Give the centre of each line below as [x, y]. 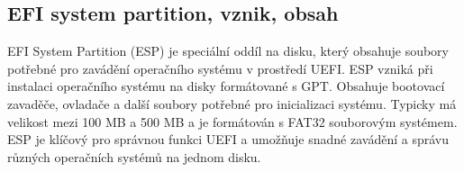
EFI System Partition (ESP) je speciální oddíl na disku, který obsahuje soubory [228, 51]
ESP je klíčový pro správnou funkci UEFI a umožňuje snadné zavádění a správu [228, 139]
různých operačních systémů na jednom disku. [134, 156]
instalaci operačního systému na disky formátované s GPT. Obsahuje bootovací [226, 86]
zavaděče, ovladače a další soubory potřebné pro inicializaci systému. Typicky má [232, 103]
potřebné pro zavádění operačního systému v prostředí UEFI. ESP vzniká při [220, 68]
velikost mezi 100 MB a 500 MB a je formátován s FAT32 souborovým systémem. [232, 121]
